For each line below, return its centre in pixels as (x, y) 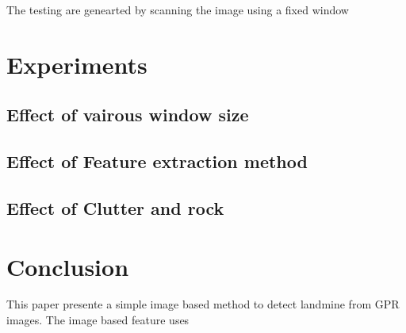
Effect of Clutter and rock (115, 207)
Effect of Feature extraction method (157, 161)
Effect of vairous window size (128, 115)
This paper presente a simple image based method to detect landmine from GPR (203, 304)
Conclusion (68, 266)
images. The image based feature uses (98, 320)
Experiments (77, 64)
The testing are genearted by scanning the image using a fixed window (178, 10)
